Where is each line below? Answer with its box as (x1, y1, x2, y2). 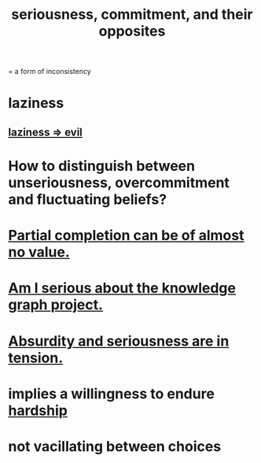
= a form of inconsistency (8, 67, 92, 76)
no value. (8, 243, 71, 261)
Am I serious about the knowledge (8, 280, 236, 297)
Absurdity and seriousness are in (8, 332, 230, 350)
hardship (8, 402, 68, 419)
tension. (8, 349, 64, 367)
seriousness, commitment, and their (11, 6, 253, 24)
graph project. (8, 296, 104, 314)
